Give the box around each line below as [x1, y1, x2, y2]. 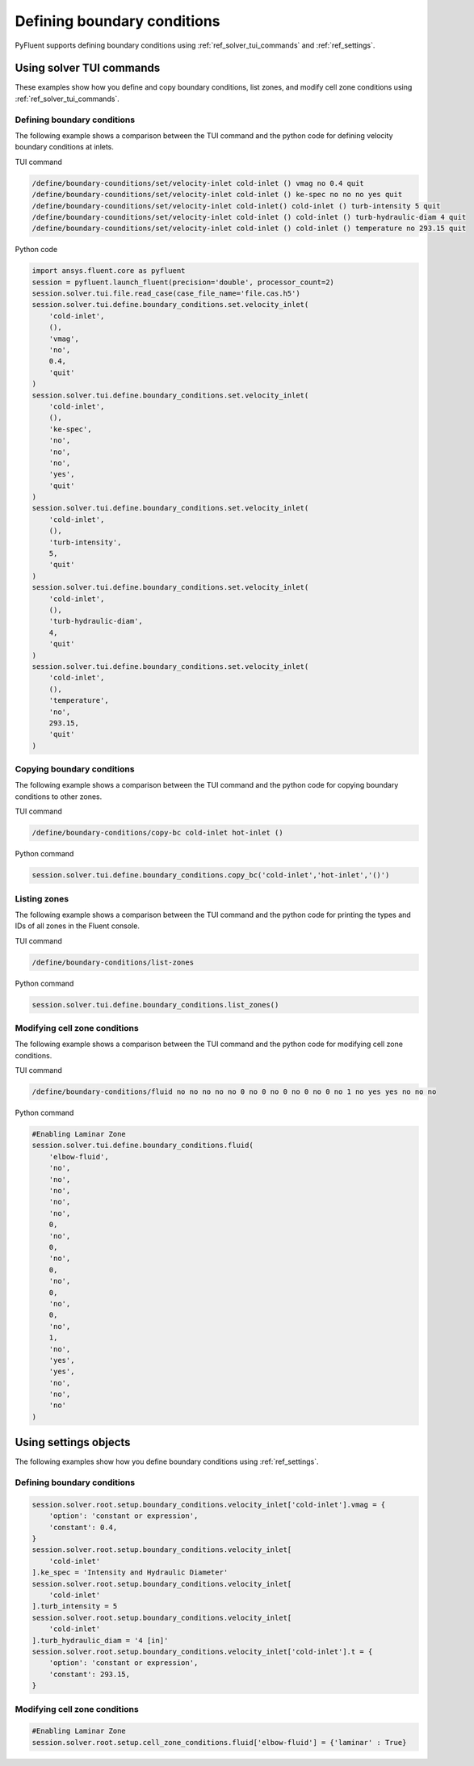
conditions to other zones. [15, 792, 103, 801]
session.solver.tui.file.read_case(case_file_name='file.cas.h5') [31, 289, 300, 298]
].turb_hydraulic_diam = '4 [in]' [31, 1636, 169, 1645]
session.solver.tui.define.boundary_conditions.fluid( [31, 1141, 254, 1150]
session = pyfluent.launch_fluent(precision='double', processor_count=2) [31, 277, 335, 287]
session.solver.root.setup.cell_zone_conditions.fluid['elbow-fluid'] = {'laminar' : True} [31, 1738, 407, 1747]
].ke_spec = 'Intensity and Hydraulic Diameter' [31, 1568, 229, 1577]
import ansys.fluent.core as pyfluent [31, 267, 186, 275]
